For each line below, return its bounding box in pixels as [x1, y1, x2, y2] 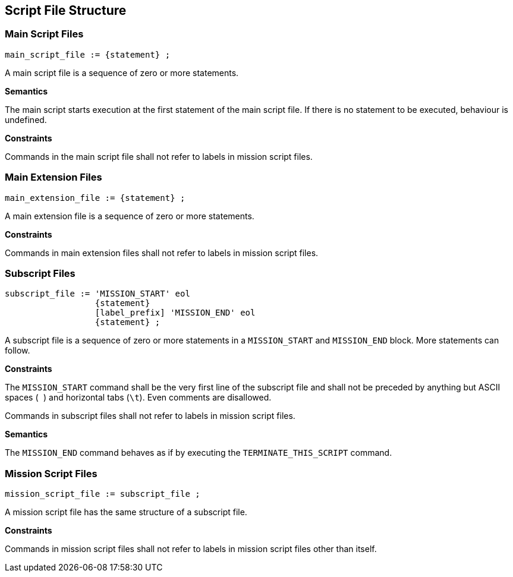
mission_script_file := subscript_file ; [5, 489, 200, 499]
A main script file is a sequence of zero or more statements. [5, 67, 239, 78]
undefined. [5, 114, 47, 125]
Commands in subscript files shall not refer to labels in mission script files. [5, 411, 295, 421]
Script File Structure [5, 3, 127, 18]
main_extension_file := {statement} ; [5, 193, 185, 203]
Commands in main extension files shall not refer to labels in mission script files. [5, 247, 319, 258]
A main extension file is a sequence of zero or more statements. [5, 210, 254, 221]
